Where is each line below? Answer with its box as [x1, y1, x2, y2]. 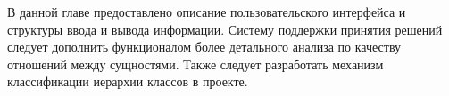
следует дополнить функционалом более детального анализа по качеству [7, 37, 402, 56]
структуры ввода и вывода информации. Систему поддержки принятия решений [7, 20, 443, 38]
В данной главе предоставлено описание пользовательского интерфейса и [7, 3, 406, 20]
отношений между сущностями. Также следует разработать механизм [7, 54, 384, 73]
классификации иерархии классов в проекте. [7, 72, 248, 91]
